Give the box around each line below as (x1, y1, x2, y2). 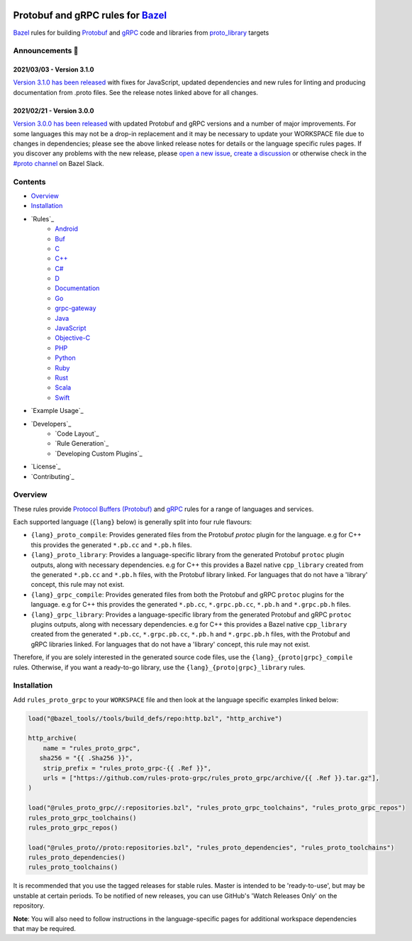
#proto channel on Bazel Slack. (13, 159, 104, 167)
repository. (13, 901, 45, 910)
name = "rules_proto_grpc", (43, 744, 141, 752)
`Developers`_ (30, 419, 72, 428)
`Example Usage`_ (30, 407, 84, 415)
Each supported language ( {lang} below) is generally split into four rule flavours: (13, 518, 252, 527)
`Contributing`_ (30, 472, 74, 480)
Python (55, 353, 76, 362)
